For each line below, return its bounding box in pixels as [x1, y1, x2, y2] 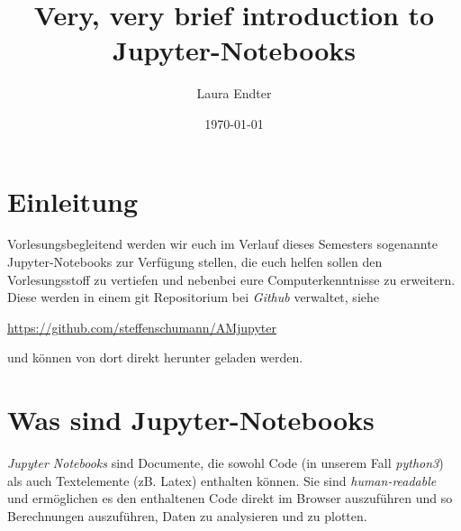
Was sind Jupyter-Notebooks [7, 401, 375, 438]
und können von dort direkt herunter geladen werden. [7, 348, 303, 367]
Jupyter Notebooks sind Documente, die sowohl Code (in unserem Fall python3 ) [7, 453, 444, 472]
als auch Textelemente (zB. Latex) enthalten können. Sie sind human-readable [7, 471, 437, 490]
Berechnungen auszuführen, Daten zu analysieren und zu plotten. [7, 506, 367, 525]
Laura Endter [196, 84, 272, 103]
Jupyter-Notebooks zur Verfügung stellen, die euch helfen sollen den [7, 252, 383, 271]
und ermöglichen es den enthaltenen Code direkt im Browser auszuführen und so [7, 489, 453, 508]
